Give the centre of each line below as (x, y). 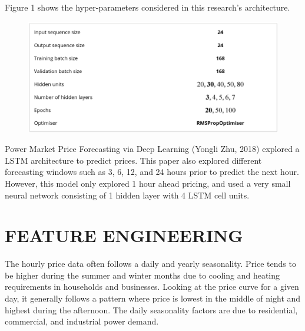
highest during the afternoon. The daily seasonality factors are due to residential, (151, 310)
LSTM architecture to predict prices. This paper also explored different (133, 160)
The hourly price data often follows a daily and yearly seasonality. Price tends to (150, 264)
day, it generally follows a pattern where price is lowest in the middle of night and (153, 298)
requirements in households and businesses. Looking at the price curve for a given (152, 287)
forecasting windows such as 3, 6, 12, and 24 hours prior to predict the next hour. (152, 172)
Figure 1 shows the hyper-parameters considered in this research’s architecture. (147, 7)
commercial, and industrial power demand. (82, 321)
